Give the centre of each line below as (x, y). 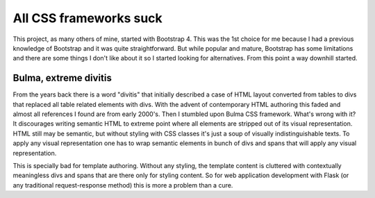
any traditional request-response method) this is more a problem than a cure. (123, 185)
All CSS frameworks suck (87, 18)
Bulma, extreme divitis (62, 78)
